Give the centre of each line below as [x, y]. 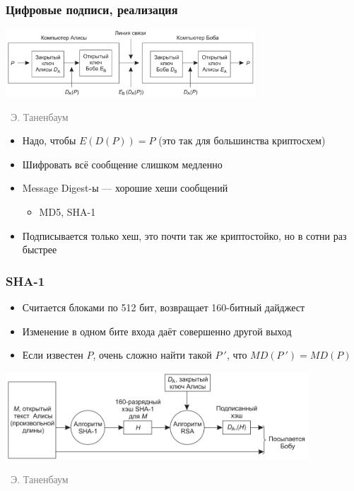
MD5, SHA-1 [67, 211]
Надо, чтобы [49, 140]
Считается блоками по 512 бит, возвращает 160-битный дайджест [164, 307]
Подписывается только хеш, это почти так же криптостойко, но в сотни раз [184, 235]
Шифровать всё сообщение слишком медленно [122, 164]
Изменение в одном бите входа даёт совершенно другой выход [157, 331]
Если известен [53, 355]
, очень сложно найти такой [152, 355]
